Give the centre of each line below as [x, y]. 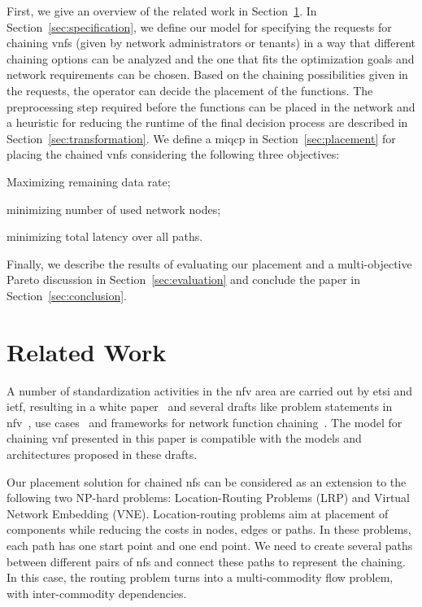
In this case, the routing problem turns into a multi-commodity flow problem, [200, 577]
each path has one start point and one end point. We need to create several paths [210, 545]
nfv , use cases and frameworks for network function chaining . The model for [204, 422]
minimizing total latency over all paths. [105, 236]
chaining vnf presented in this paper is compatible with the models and [184, 438]
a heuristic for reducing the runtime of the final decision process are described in [207, 122]
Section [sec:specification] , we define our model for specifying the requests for [199, 26]
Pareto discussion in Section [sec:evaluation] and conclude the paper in [184, 279]
